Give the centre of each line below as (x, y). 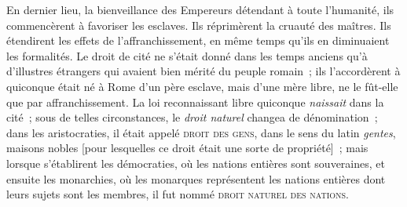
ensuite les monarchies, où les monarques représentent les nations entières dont (196, 178)
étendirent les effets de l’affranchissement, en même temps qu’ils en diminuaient (198, 40)
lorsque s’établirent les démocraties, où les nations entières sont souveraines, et (196, 163)
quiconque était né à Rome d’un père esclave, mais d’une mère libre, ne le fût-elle (202, 86)
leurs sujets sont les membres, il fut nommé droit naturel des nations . (178, 194)
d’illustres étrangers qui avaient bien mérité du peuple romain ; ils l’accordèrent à (203, 71)
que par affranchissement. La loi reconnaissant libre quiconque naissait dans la (195, 102)
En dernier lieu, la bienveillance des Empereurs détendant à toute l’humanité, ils (200, 9)
